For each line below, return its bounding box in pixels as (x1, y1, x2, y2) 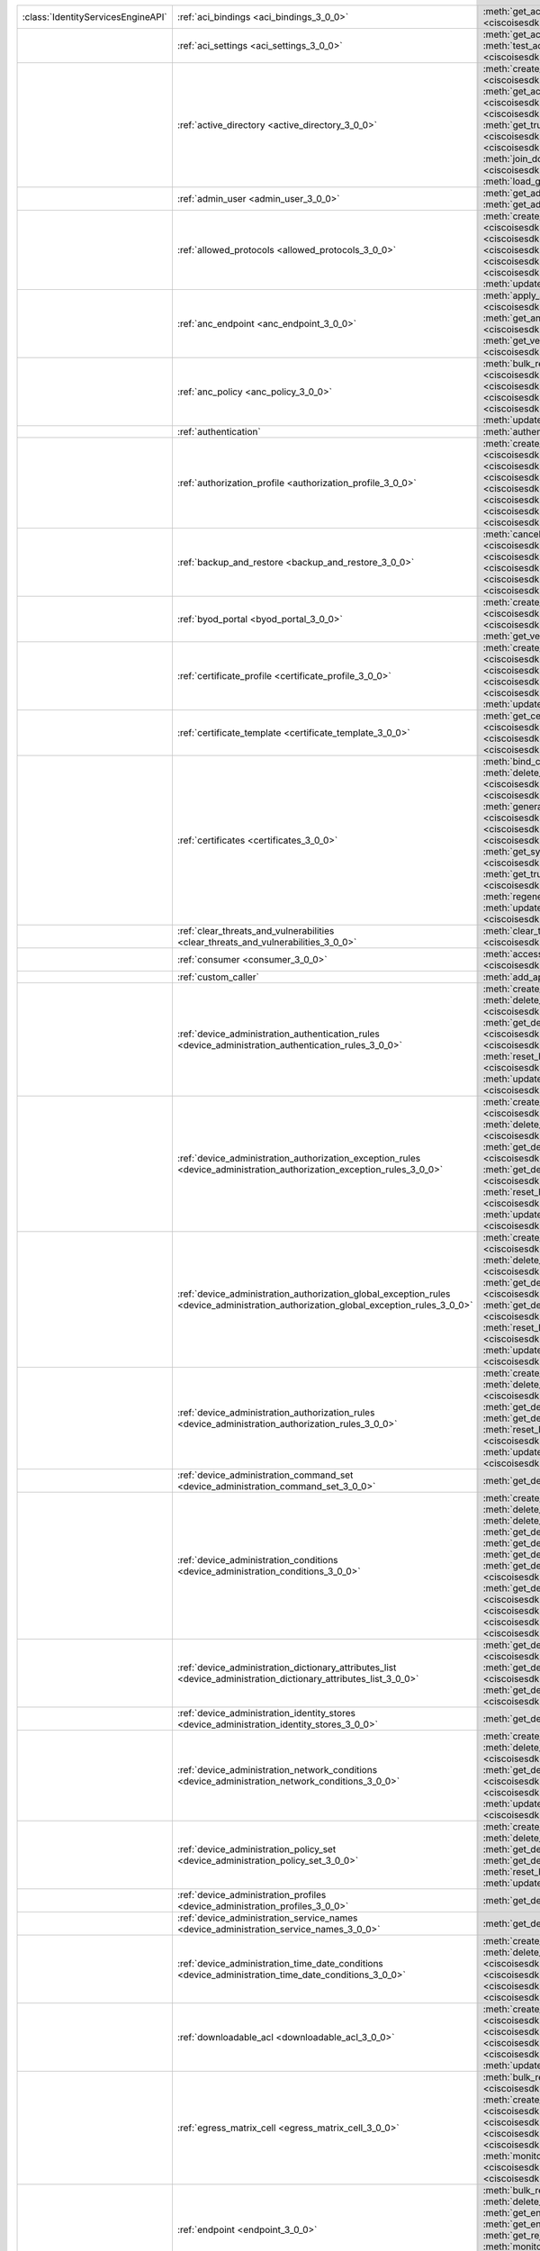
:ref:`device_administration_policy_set (176, 1843, 337, 1855)
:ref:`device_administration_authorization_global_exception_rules (176, 1288, 451, 1300)
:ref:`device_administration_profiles (176, 1889, 327, 1901)
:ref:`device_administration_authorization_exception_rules (176, 1153, 421, 1164)
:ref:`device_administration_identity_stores (176, 1707, 355, 1719)
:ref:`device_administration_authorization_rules (176, 1406, 375, 1418)
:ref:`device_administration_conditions (176, 1554, 338, 1566)
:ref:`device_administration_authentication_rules (176, 1027, 380, 1040)
